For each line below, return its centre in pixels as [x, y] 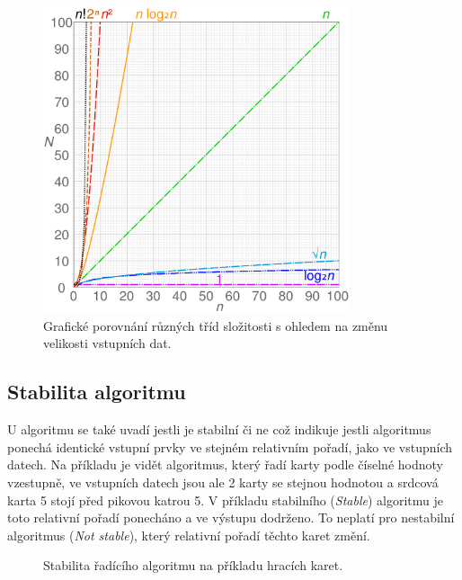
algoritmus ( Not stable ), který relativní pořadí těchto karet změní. [189, 535]
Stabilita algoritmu [97, 392]
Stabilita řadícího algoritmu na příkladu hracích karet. [193, 565]
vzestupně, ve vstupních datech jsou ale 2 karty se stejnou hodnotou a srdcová [223, 482]
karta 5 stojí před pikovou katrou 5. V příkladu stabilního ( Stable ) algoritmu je [225, 500]
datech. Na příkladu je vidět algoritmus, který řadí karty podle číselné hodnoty [225, 464]
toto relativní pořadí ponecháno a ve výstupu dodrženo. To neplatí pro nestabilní [231, 518]
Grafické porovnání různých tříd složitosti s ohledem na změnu [216, 325]
